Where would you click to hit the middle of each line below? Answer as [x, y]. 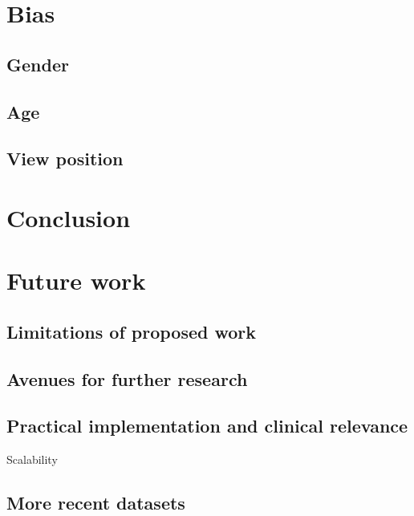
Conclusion [69, 217]
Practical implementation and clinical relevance [207, 426]
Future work [76, 280]
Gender [38, 64]
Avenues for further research [127, 378]
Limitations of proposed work [132, 331]
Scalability [32, 459]
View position [65, 158]
